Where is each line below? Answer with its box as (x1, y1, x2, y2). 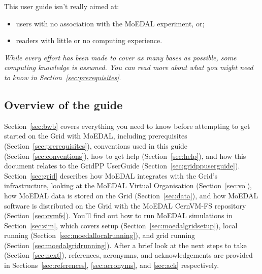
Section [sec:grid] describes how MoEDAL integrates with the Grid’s (4, 170, 218, 181)
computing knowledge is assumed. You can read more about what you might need (4, 62, 253, 73)
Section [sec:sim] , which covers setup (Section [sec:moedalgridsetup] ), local (4, 220, 238, 230)
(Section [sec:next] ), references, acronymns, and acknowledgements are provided (4, 250, 253, 260)
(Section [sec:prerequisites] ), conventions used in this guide (4, 140, 188, 151)
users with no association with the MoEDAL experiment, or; (16, 18, 205, 28)
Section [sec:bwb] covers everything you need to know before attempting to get (4, 120, 250, 131)
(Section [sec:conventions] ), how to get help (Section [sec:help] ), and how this (4, 150, 246, 161)
